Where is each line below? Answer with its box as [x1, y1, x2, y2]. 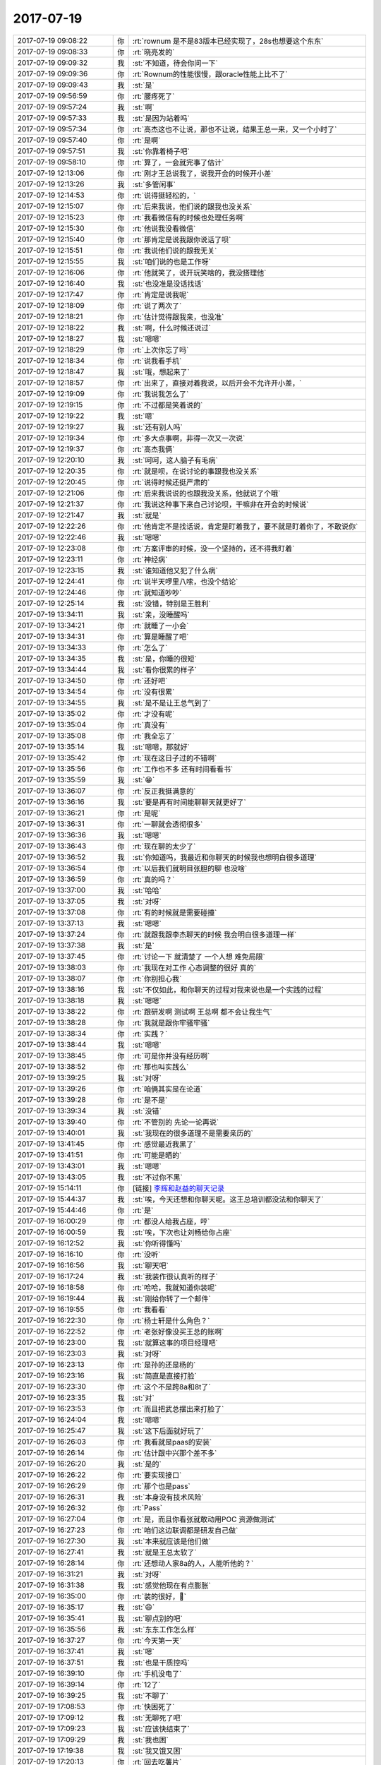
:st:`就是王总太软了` [132, 1547, 197, 1557]
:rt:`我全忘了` [132, 731, 175, 741]
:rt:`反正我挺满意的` [132, 786, 196, 796]
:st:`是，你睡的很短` [132, 654, 197, 664]
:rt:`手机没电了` [132, 1668, 182, 1678]
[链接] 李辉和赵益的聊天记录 [132, 1183, 225, 1193]
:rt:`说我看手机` [132, 356, 182, 366]
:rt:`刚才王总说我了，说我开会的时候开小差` [132, 168, 274, 178]
